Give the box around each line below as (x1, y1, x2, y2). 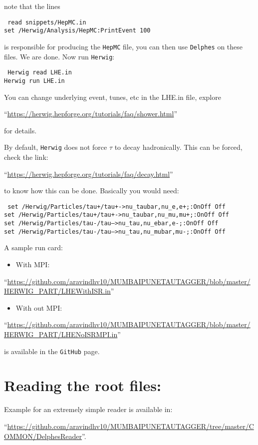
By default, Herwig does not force (4, 142, 107, 152)
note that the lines (4, 1, 60, 11)
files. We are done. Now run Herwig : (4, 51, 115, 61)
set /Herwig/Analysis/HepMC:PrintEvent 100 (4, 27, 151, 34)
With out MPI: (15, 302, 62, 313)
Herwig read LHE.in (7, 69, 72, 76)
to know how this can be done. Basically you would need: (4, 185, 179, 196)
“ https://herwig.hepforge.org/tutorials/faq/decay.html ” (4, 168, 173, 179)
